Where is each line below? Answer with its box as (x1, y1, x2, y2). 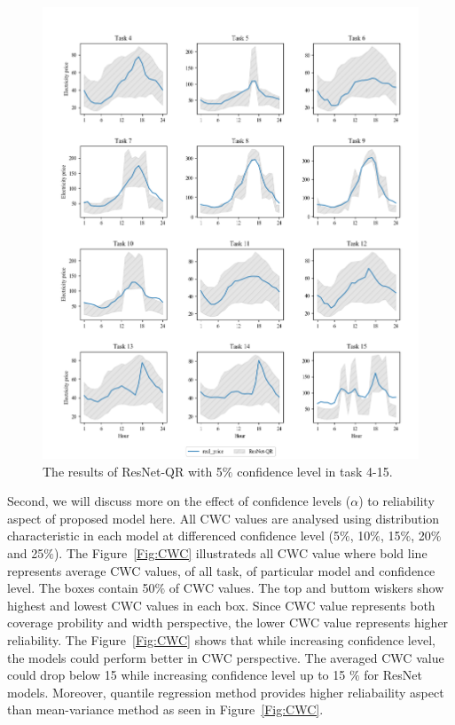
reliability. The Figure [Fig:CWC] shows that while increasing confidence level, (7, 630, 435, 649)
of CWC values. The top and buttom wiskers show (169, 579, 444, 597)
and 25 (7, 543, 44, 562)
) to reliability (358, 492, 435, 510)
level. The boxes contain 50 (7, 579, 155, 597)
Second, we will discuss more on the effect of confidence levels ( (7, 492, 351, 510)
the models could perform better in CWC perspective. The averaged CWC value (7, 648, 444, 666)
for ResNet (364, 666, 422, 684)
